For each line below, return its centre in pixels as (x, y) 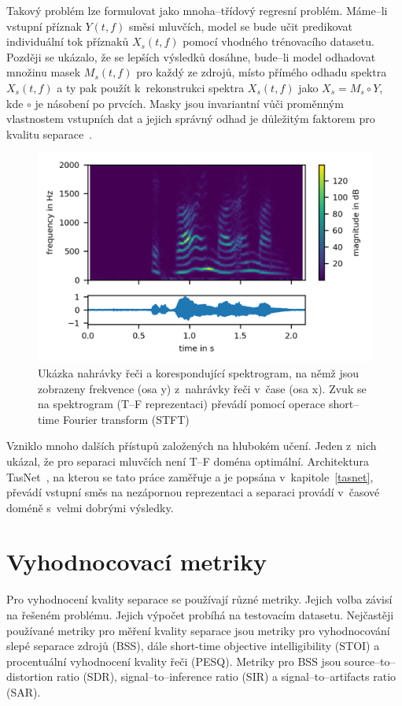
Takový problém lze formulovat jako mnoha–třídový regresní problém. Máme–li (197, 10)
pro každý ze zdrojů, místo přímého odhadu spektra (262, 72)
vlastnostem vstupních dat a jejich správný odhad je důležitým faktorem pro (191, 119)
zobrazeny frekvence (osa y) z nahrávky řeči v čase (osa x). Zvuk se (202, 388)
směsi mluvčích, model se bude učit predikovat (241, 26)
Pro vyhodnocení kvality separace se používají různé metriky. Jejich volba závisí (199, 599)
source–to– (370, 661)
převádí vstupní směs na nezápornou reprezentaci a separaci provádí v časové (193, 492)
